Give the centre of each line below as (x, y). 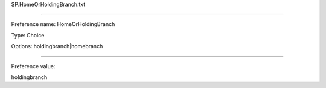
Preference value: (33, 66)
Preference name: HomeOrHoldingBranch (63, 24)
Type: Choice (28, 35)
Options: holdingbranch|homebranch (57, 46)
